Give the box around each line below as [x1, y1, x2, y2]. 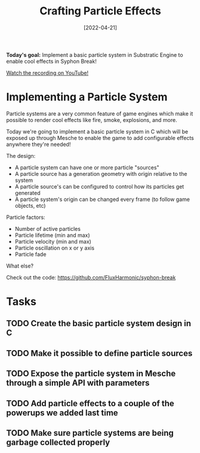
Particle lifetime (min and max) [14, 232, 91, 239]
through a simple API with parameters [6, 378, 150, 388]
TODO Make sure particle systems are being [6, 428, 174, 438]
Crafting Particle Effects [39, 4, 161, 18]
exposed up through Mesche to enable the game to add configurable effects [6, 134, 194, 141]
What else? [6, 262, 34, 269]
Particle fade [14, 250, 47, 258]
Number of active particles [14, 225, 81, 232]
